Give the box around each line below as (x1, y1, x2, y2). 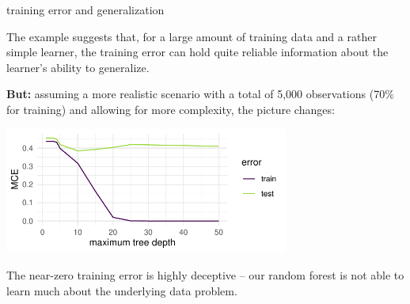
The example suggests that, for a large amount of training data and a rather (6, 28, 377, 44)
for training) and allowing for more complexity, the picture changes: (6, 101, 335, 117)
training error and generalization (6, 2, 165, 17)
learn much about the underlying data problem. (6, 282, 237, 298)
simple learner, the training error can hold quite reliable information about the (6, 44, 389, 60)
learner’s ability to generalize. (6, 59, 150, 75)
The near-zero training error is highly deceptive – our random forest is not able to (6, 266, 404, 283)
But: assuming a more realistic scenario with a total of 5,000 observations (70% (6, 85, 394, 102)
